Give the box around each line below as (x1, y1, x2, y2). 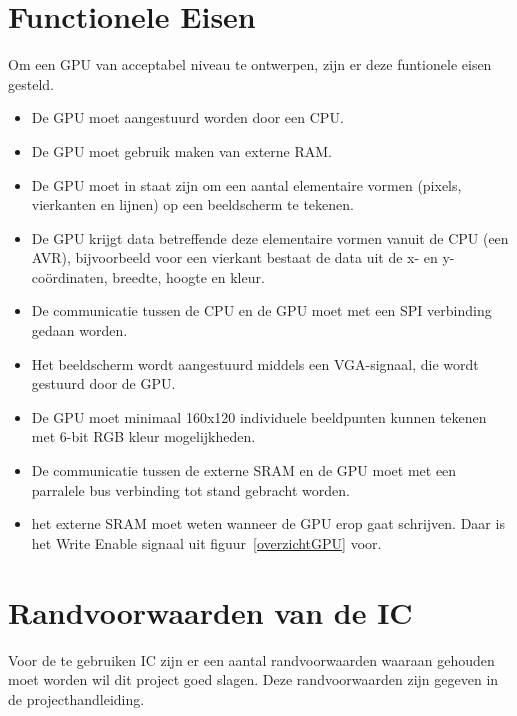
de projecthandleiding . (8, 688, 145, 709)
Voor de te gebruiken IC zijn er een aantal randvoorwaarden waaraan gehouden (8, 649, 495, 670)
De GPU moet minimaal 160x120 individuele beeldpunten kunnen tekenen (31, 406, 487, 427)
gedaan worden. (31, 320, 128, 341)
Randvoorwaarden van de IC (8, 591, 413, 632)
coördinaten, (31, 266, 108, 287)
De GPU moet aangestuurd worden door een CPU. (31, 107, 344, 128)
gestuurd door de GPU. (31, 373, 176, 394)
